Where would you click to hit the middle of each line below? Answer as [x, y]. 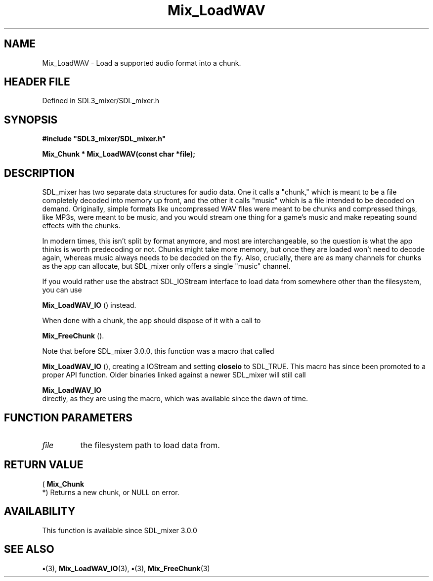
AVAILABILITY [40, 511]
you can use [62, 290]
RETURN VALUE [44, 465]
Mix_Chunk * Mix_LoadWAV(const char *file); [119, 154]
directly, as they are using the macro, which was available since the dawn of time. [175, 399]
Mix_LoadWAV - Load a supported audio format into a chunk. [142, 63]
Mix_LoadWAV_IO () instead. [89, 305]
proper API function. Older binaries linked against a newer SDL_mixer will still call [174, 375]
